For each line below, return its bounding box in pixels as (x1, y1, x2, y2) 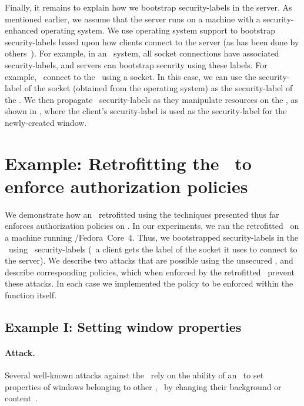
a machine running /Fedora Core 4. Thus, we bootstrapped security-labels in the (5, 231, 298, 244)
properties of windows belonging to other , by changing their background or (5, 380, 282, 392)
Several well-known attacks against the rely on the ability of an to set (5, 369, 264, 381)
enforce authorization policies (5, 174, 248, 198)
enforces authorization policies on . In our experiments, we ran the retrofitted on (5, 219, 299, 232)
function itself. (5, 289, 56, 301)
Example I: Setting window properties (5, 317, 242, 335)
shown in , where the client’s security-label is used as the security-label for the (5, 105, 287, 117)
